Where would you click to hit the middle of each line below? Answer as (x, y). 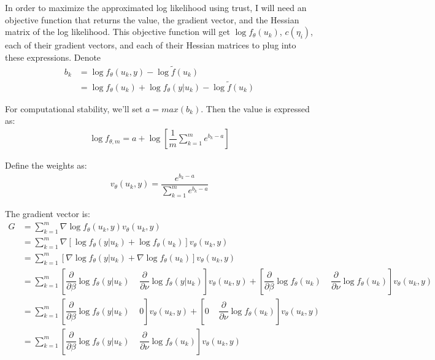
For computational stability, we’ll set (74, 108)
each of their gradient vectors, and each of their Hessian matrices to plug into (151, 45)
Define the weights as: (46, 165)
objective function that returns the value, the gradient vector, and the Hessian (152, 19)
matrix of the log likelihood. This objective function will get (117, 32)
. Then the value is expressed (255, 108)
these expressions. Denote (53, 57)
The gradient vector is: (48, 213)
